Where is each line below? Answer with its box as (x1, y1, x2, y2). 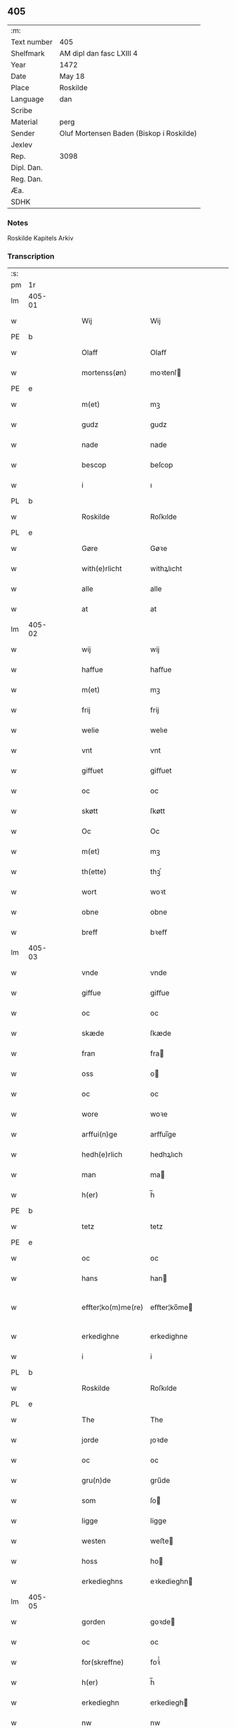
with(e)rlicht (81, 564, 122, 573)
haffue (81, 665, 103, 675)
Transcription (7, 252, 55, 261)
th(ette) (81, 867, 107, 877)
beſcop (150, 460, 173, 470)
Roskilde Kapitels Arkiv (7, 234, 74, 242)
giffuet (81, 766, 104, 776)
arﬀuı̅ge (150, 1129, 177, 1139)
